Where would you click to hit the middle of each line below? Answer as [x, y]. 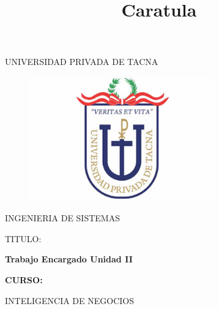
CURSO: [24, 279]
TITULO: [23, 238]
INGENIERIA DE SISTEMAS [62, 218]
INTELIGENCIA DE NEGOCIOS [69, 300]
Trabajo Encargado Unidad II [69, 259]
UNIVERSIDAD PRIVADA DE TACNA [82, 62]
